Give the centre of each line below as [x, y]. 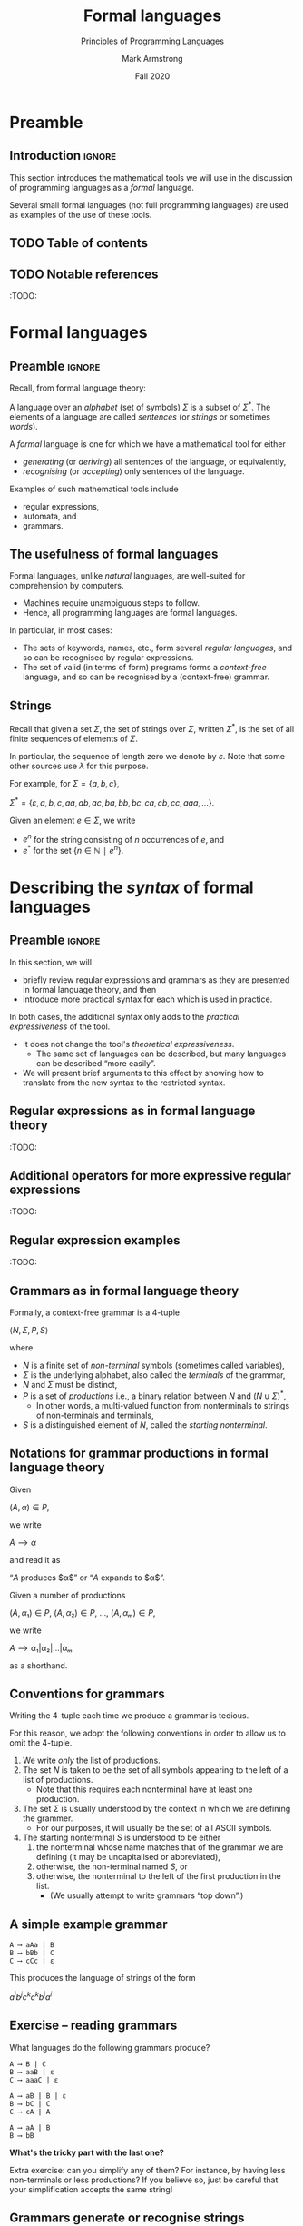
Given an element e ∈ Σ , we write [73, 820]
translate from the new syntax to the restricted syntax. [124, 1083]
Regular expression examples [95, 1240]
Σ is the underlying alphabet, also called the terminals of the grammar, [154, 1375]
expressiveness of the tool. [60, 1026]
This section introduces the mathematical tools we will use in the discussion [151, 177]
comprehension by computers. [67, 586]
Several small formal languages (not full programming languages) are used [149, 204]
